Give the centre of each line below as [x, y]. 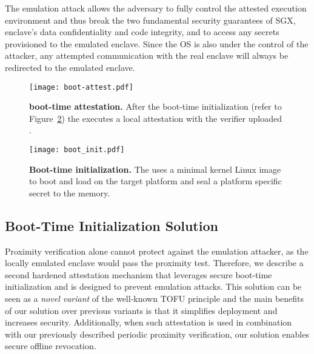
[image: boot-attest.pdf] [81, 87]
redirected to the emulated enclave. [70, 67]
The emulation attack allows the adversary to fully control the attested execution [156, 8]
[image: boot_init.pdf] [77, 150]
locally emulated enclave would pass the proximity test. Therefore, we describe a [154, 263]
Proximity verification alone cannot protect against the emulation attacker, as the [157, 251]
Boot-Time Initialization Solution [112, 225]
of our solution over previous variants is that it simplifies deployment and [141, 310]
